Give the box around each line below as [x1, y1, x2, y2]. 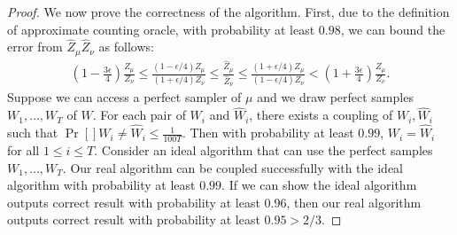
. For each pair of [92, 106, 186, 124]
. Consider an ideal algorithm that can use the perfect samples [94, 140, 433, 159]
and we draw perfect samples [257, 88, 414, 106]
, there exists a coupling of [249, 106, 393, 124]
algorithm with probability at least [7, 176, 196, 194]
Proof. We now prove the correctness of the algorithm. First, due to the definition [7, 3, 450, 20]
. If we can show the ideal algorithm [221, 176, 417, 194]
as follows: [98, 37, 154, 56]
